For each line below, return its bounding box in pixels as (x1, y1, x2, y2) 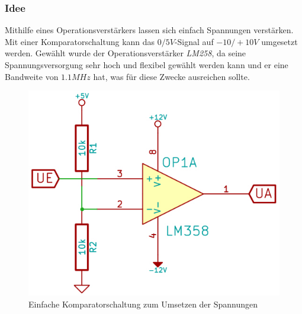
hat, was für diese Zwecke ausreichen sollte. (93, 70, 250, 82)
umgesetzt (261, 35, 298, 47)
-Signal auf (174, 35, 214, 47)
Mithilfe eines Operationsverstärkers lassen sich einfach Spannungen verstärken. (5, 24, 294, 36)
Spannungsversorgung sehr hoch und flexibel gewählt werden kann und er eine (5, 59, 288, 71)
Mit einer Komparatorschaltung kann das (5, 35, 155, 47)
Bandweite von (5, 70, 59, 82)
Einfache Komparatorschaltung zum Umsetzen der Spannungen (28, 297, 258, 310)
